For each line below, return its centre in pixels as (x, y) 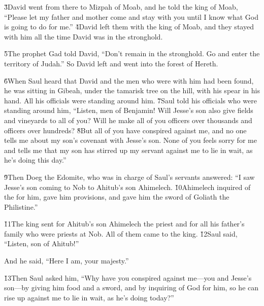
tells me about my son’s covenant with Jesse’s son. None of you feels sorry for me (130, 140)
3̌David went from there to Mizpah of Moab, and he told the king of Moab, (121, 7)
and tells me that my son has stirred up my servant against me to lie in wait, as (128, 150)
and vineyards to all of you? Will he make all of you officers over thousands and (128, 120)
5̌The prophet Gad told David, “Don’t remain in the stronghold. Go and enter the (132, 53)
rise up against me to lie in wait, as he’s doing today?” (89, 297)
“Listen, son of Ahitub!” (42, 243)
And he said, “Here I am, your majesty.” (67, 261)
